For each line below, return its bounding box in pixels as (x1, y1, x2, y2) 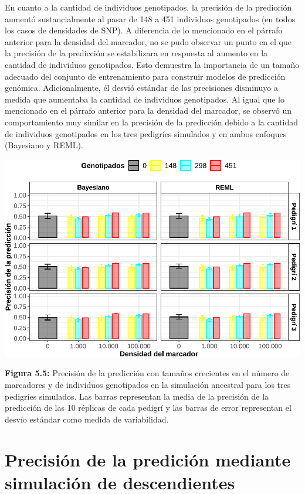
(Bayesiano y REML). (5, 139, 83, 151)
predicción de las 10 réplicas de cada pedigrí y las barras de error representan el (5, 401, 292, 414)
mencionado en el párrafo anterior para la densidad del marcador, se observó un (5, 104, 292, 117)
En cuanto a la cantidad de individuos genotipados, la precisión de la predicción (5, 1, 292, 13)
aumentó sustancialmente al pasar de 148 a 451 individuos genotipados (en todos (5, 12, 296, 25)
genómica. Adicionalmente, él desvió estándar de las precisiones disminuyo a (5, 81, 279, 94)
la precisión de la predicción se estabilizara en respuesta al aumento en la (5, 47, 268, 59)
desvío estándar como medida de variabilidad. (5, 413, 169, 425)
